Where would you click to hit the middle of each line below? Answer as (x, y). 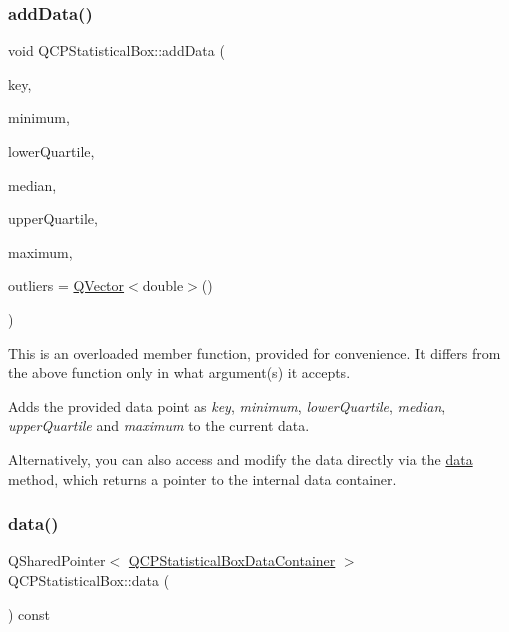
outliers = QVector (66, 285)
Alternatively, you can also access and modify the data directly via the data (240, 458)
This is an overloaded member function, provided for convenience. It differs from (254, 352)
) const (29, 613)
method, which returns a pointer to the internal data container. (202, 478)
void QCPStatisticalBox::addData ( (116, 50)
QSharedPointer (57, 560)
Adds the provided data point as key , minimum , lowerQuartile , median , (227, 405)
